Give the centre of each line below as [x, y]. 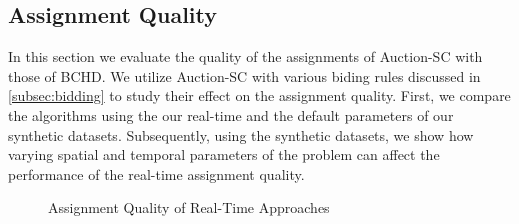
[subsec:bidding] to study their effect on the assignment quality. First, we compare [259, 95]
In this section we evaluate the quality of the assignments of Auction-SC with [245, 56]
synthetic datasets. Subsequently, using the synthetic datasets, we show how [241, 134]
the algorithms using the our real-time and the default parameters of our [231, 114]
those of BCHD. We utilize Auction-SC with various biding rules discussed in [244, 75]
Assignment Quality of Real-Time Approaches [189, 207]
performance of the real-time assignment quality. [156, 173]
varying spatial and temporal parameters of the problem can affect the [224, 154]
